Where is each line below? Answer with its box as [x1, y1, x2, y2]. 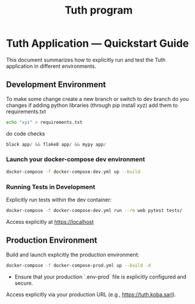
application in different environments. [6, 63, 97, 70]
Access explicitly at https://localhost [6, 218, 94, 225]
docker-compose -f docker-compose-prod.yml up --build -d [6, 262, 151, 269]
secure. [14, 279, 33, 286]
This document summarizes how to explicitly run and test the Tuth [6, 56, 166, 63]
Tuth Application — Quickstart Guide [6, 37, 189, 50]
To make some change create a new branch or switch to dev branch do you [6, 95, 189, 102]
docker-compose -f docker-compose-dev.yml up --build [6, 169, 141, 175]
